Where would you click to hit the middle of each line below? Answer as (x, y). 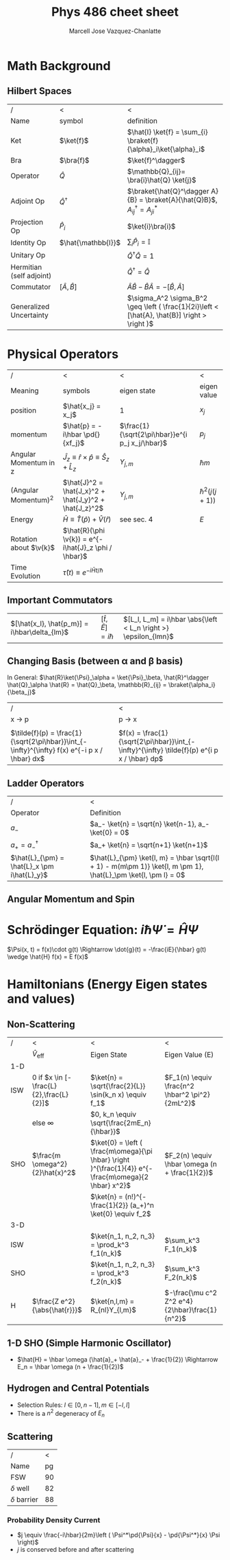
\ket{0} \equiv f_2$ (120, 1214)
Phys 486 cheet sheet (115, 12)
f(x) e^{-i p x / (80, 750)
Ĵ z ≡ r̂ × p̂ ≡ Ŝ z (86, 458)
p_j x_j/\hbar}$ (143, 443)
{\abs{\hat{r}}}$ (57, 1310)
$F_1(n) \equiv (188, 1078)
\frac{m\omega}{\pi (121, 1152)
